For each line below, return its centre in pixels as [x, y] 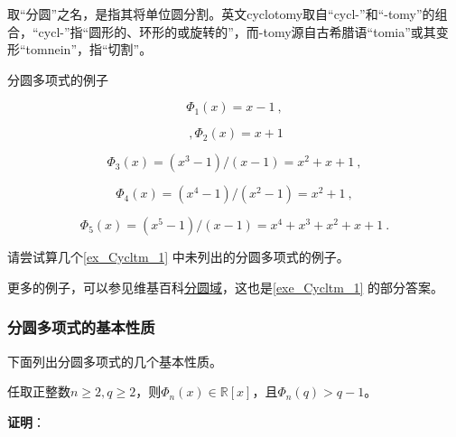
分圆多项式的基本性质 [81, 327]
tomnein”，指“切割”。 [89, 49]
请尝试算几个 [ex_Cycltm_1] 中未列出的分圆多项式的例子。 [178, 257]
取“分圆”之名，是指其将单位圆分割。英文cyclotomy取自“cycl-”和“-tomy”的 [221, 14]
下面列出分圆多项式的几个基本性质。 [115, 361]
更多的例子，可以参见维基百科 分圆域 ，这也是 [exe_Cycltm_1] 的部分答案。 [225, 287]
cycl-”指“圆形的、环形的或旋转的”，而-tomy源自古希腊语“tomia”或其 [237, 31]
